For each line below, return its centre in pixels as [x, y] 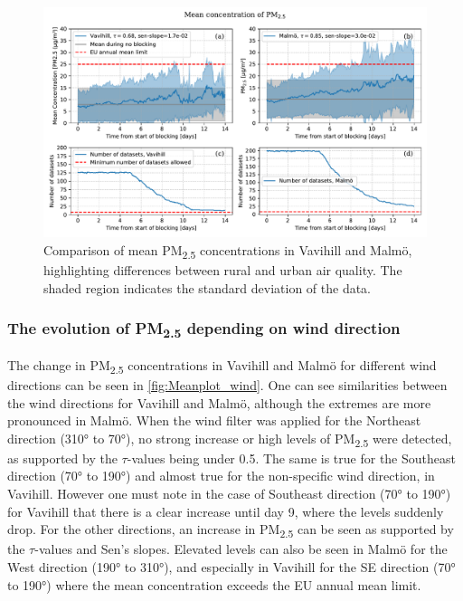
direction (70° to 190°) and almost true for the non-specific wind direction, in [221, 476]
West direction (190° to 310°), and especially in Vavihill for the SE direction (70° [231, 566]
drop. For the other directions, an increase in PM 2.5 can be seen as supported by [231, 530]
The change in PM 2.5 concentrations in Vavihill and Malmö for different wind [222, 366]
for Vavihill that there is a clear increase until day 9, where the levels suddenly [226, 511]
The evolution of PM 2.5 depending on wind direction [204, 329]
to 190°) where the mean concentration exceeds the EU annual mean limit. [214, 584]
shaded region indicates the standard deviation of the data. [208, 287]
